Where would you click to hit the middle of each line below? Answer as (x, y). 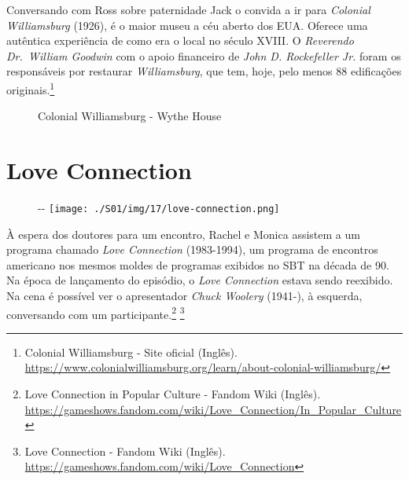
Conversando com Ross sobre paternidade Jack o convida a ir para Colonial (188, 9)
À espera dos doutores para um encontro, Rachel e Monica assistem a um (183, 234)
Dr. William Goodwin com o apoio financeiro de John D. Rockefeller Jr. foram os (204, 55)
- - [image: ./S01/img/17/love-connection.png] (159, 207)
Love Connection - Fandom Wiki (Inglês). (125, 451)
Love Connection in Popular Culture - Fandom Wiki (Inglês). (173, 394)
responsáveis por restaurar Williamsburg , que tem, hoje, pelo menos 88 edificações (204, 71)
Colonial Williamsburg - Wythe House (130, 116)
